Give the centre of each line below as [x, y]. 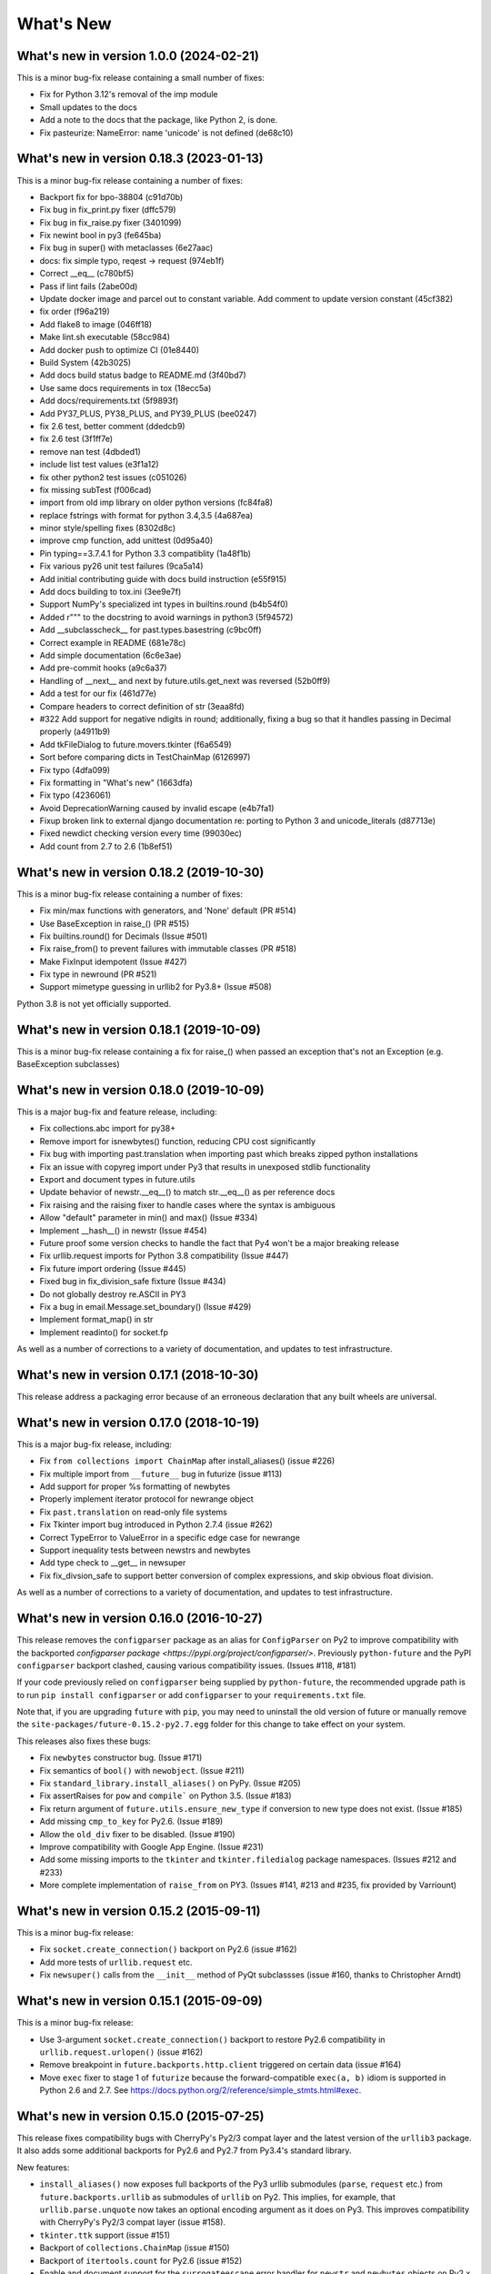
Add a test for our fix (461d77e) [98, 694]
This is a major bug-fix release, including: [95, 1444]
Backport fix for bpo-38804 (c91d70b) [111, 196]
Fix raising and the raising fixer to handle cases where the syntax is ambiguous [187, 1204]
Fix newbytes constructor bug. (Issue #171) [121, 1758]
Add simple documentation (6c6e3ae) [110, 655]
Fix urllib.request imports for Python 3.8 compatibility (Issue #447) [164, 1256]
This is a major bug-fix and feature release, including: [117, 1112]
